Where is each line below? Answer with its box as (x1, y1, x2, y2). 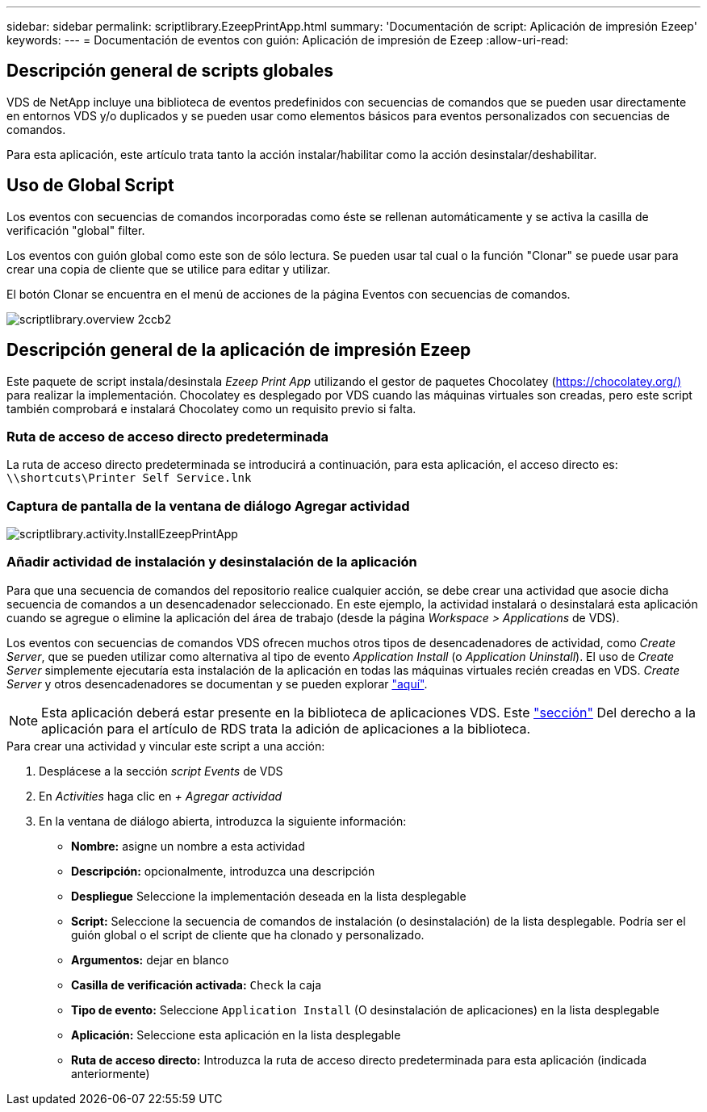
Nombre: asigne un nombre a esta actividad (71, 838, 305, 853)
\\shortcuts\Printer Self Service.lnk (6, 471, 252, 485)
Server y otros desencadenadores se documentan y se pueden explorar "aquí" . (6, 676, 428, 691)
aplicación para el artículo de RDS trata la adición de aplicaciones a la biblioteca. (41, 720, 531, 737)
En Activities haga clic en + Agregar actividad (39, 788, 282, 803)
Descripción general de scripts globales (6, 61, 333, 82)
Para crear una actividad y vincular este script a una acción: (6, 738, 325, 753)
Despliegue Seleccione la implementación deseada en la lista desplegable (71, 888, 466, 903)
